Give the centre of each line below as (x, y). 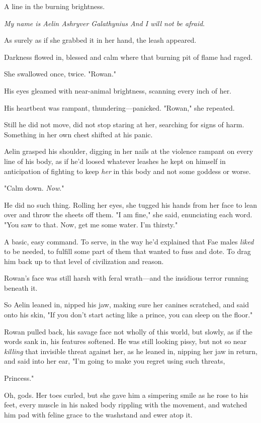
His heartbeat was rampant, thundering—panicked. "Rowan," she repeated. (119, 107)
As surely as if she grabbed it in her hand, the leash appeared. (100, 40)
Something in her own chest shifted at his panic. (78, 134)
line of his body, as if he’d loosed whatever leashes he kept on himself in (115, 161)
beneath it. (21, 287)
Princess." (19, 378)
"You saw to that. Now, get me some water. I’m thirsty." (91, 224)
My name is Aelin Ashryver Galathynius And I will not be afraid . (105, 23)
